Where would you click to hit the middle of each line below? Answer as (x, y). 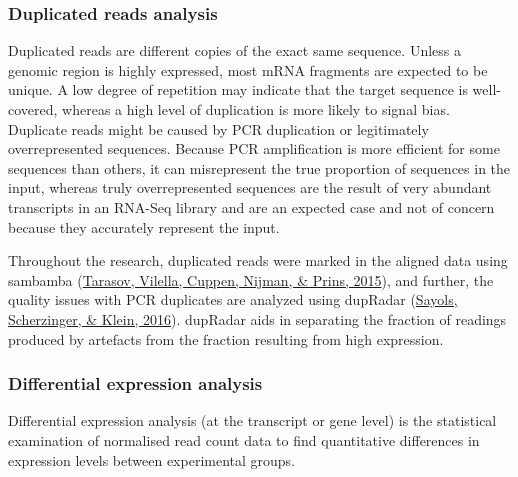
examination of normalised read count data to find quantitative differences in (244, 439)
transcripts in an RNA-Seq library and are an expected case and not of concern (251, 206)
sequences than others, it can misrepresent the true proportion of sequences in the (259, 167)
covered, (33, 109)
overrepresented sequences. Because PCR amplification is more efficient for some (254, 148)
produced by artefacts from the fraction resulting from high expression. (226, 338)
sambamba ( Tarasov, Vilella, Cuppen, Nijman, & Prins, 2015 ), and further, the (251, 279)
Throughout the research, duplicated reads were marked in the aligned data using (258, 260)
